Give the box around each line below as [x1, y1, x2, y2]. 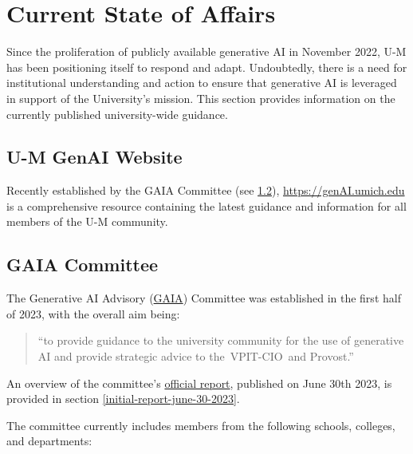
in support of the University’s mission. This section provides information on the [6, 89, 395, 106]
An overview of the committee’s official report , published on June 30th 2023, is [6, 374, 392, 391]
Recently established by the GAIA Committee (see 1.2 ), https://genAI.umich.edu [6, 182, 405, 199]
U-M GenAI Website [6, 144, 183, 169]
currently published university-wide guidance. [6, 105, 228, 122]
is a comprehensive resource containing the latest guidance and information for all [6, 197, 407, 214]
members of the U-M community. [6, 213, 168, 230]
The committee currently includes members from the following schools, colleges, [6, 416, 395, 433]
